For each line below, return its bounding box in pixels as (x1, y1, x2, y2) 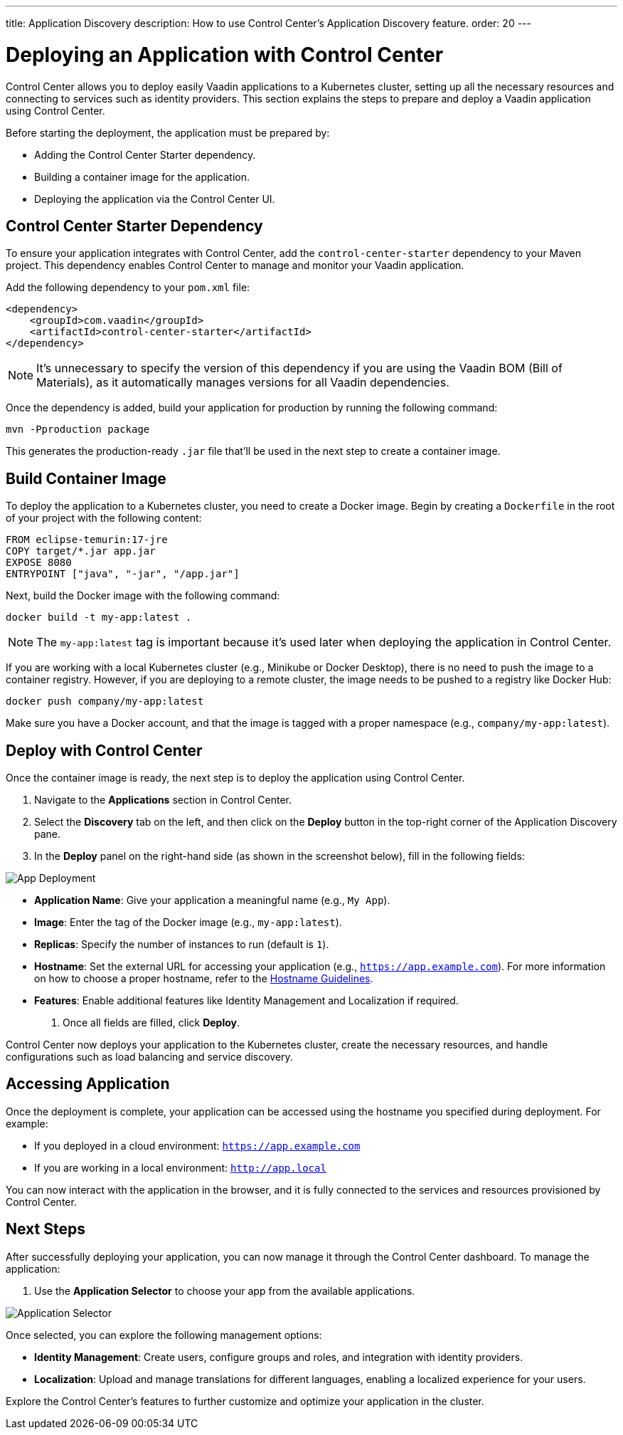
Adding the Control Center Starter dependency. (34, 148, 256, 161)
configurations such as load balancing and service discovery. (6, 1051, 293, 1063)
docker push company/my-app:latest (6, 695, 204, 708)
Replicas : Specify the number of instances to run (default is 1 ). (34, 938, 329, 951)
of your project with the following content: (6, 512, 202, 525)
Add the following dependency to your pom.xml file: (6, 281, 250, 294)
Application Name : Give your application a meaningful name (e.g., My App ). (34, 894, 390, 907)
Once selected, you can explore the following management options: (6, 1328, 322, 1341)
